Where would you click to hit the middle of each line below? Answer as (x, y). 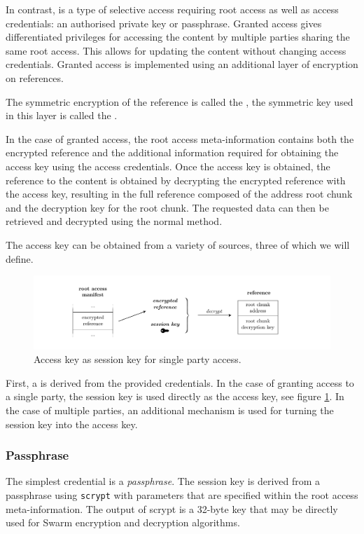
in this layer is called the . (62, 115)
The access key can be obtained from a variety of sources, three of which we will (178, 244)
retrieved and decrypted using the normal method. (114, 221)
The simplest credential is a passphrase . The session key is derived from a (163, 481)
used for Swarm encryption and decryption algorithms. (123, 522)
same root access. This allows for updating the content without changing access (176, 50)
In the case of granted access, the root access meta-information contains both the (180, 138)
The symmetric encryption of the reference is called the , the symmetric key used (180, 101)
